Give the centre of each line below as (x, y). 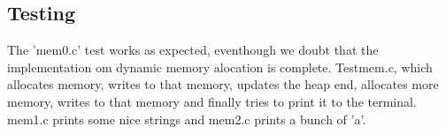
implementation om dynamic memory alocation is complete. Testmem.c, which (220, 67)
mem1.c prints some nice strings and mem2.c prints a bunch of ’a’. (187, 119)
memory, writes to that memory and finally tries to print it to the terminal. (212, 101)
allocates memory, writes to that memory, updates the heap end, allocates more (223, 84)
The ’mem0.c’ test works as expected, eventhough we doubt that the (193, 50)
